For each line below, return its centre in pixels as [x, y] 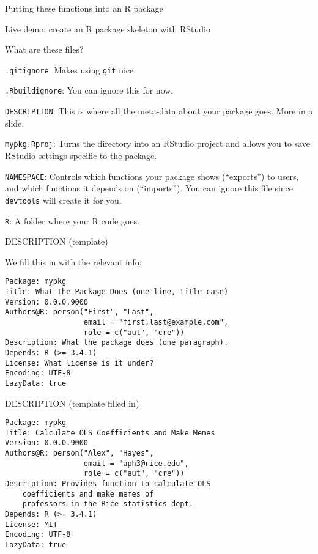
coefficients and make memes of [88, 494]
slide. [15, 123]
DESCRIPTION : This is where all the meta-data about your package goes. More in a [159, 111]
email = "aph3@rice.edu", [136, 463]
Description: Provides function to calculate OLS [108, 484]
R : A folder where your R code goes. [72, 220]
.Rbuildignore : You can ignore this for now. [89, 90]
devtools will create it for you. [63, 200]
